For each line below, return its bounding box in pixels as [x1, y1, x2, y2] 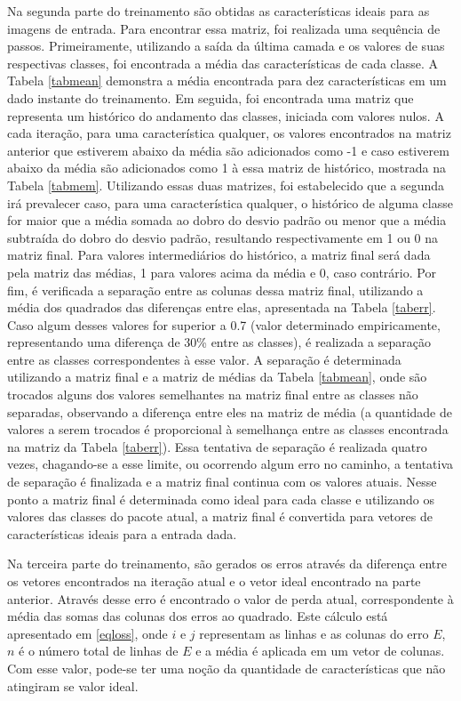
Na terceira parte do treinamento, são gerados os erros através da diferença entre [7, 554, 447, 573]
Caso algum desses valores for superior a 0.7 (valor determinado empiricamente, [7, 315, 441, 334]
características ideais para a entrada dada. [7, 524, 237, 543]
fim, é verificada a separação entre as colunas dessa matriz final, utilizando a [7, 280, 424, 299]
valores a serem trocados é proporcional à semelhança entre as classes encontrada [7, 420, 449, 439]
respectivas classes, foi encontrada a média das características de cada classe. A [7, 53, 438, 72]
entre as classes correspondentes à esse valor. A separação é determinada [7, 350, 401, 368]
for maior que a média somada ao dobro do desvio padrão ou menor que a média [7, 211, 447, 230]
